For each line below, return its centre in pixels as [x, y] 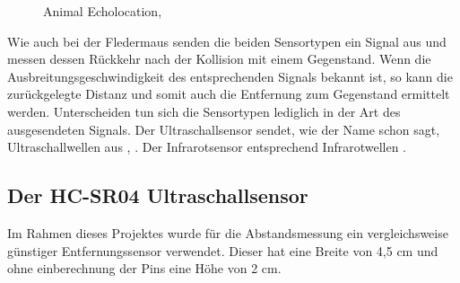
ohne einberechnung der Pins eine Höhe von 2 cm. [144, 268]
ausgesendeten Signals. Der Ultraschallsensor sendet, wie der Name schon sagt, [224, 129]
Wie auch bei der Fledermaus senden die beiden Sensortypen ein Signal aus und [227, 41]
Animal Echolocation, [103, 11]
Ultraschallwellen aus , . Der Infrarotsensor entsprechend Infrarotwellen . [207, 147]
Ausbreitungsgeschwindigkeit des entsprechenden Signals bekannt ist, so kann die [230, 76]
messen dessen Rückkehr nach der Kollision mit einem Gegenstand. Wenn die [219, 59]
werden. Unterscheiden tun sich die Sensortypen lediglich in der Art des [204, 111]
